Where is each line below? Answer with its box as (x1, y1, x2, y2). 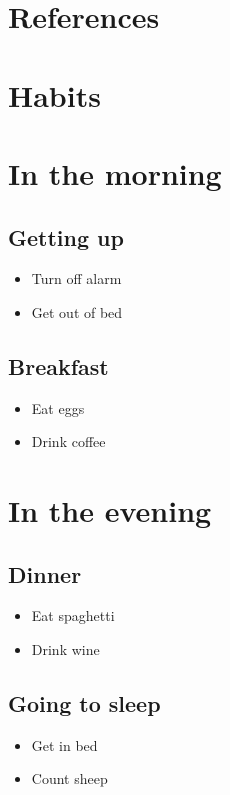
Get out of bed (31, 301, 123, 322)
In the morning (8, 152, 222, 193)
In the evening (8, 490, 212, 531)
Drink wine (31, 639, 100, 660)
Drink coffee (31, 431, 106, 452)
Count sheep (31, 768, 108, 789)
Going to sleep (8, 688, 161, 719)
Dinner (8, 558, 82, 589)
